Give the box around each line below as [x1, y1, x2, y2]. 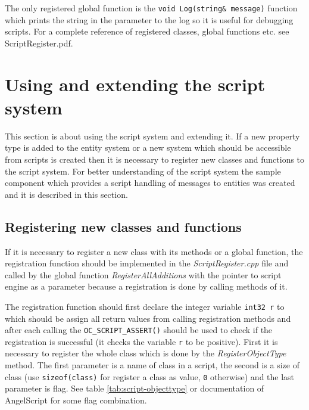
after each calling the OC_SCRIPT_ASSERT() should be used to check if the [5, 324, 273, 336]
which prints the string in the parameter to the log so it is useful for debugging [5, 13, 294, 26]
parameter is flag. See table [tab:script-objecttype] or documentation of [5, 382, 264, 395]
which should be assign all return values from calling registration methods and [5, 312, 291, 324]
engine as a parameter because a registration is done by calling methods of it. [5, 280, 288, 293]
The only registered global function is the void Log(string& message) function [5, 2, 298, 14]
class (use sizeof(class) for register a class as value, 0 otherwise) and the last [5, 370, 295, 383]
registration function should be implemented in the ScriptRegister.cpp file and [5, 257, 289, 269]
